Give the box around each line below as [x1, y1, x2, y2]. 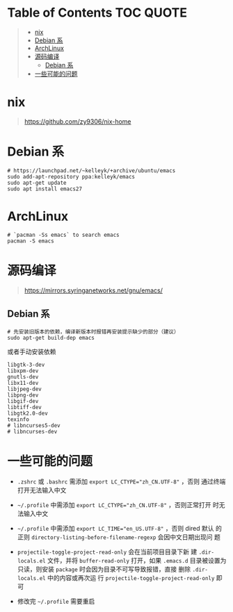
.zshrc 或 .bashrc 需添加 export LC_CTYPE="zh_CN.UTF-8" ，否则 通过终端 [17, 477, 226, 486]
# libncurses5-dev [7, 422, 61, 429]
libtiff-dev [7, 404, 42, 411]
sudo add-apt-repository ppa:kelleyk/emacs [7, 173, 136, 180]
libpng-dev [7, 391, 39, 399]
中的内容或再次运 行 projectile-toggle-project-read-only [47, 574, 215, 582]
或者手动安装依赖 [7, 347, 56, 356]
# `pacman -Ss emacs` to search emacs [7, 231, 120, 238]
